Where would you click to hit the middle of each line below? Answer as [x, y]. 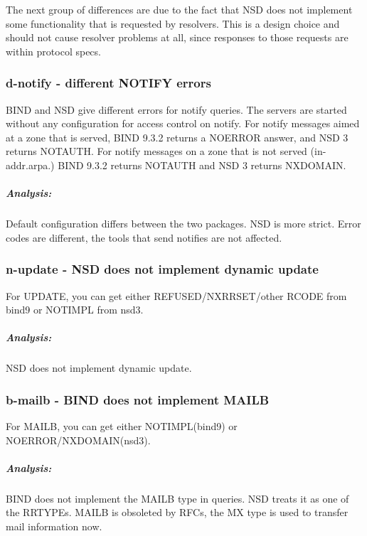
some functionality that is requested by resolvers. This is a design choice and [173, 23]
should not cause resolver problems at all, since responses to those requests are [177, 37]
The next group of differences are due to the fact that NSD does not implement [179, 9]
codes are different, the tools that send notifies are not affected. [144, 237]
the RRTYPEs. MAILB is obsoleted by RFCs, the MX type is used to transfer [177, 512]
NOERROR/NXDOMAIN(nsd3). [78, 440]
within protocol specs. [53, 51]
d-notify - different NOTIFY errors [108, 83]
